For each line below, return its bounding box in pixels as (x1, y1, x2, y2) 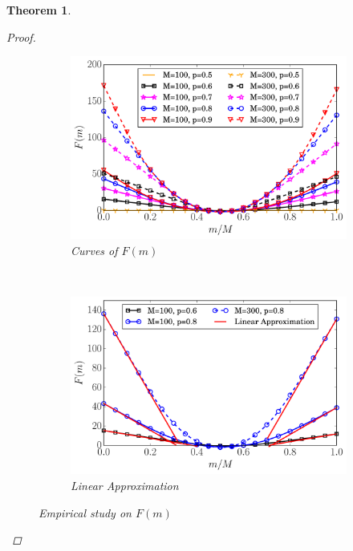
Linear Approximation (71, 477, 179, 494)
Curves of (71, 241, 118, 258)
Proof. (6, 28, 36, 45)
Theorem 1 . (6, 2, 71, 18)
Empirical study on (39, 504, 132, 521)
